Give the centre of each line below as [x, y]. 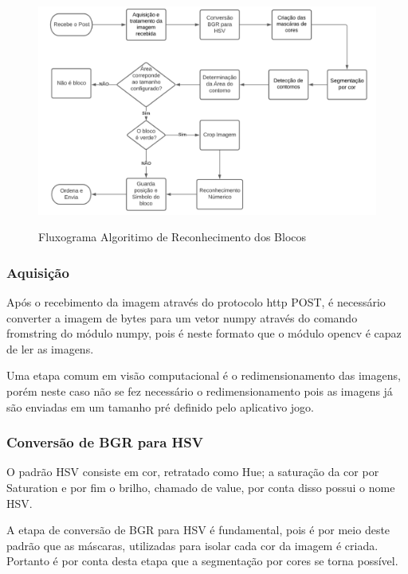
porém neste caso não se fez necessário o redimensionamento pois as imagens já [200, 391]
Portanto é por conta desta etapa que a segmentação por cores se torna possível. [202, 561]
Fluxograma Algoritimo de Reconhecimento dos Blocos [173, 237]
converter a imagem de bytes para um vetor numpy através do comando [182, 317]
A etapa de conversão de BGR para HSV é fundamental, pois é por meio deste [198, 530]
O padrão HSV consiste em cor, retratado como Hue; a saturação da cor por [193, 472]
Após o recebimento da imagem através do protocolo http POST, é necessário [196, 302]
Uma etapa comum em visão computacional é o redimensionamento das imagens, [204, 375]
